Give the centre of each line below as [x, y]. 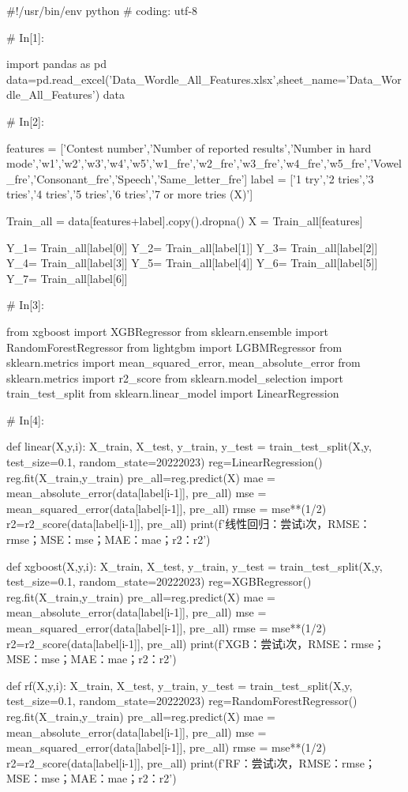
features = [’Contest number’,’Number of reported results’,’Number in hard [189, 147]
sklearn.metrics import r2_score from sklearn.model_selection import [175, 377]
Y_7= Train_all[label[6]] [67, 278]
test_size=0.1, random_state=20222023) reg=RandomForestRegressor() [182, 701]
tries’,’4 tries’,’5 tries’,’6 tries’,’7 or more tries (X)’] [130, 194]
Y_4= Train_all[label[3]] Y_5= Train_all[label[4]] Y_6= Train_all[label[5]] [192, 263]
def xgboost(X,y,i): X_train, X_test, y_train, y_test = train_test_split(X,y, [195, 566]
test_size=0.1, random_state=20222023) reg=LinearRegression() [165, 462]
